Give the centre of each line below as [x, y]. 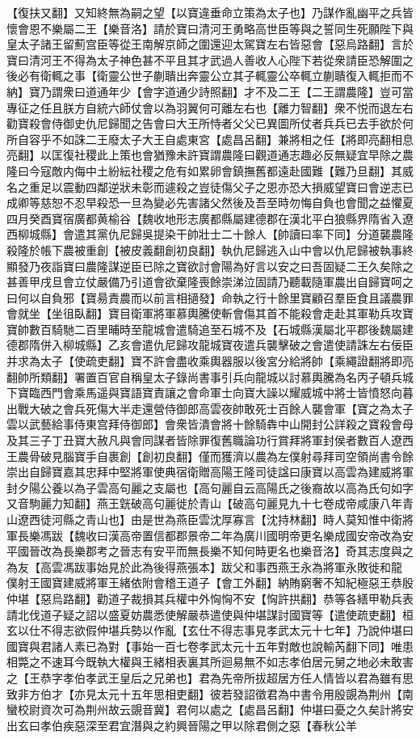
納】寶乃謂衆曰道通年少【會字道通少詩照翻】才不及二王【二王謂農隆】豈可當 [210, 91]
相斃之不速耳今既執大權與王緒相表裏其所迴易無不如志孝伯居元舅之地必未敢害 [210, 662]
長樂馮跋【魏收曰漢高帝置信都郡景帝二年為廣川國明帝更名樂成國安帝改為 [210, 535]
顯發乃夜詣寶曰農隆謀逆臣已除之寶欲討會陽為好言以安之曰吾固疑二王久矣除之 [210, 266]
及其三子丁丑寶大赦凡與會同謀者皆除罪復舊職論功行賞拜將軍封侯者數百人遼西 [210, 440]
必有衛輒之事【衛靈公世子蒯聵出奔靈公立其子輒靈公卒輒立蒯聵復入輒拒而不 [215, 76]
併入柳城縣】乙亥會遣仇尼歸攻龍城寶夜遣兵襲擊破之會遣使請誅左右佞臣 [227, 345]
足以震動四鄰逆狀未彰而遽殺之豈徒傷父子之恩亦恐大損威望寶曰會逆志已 [227, 186]
